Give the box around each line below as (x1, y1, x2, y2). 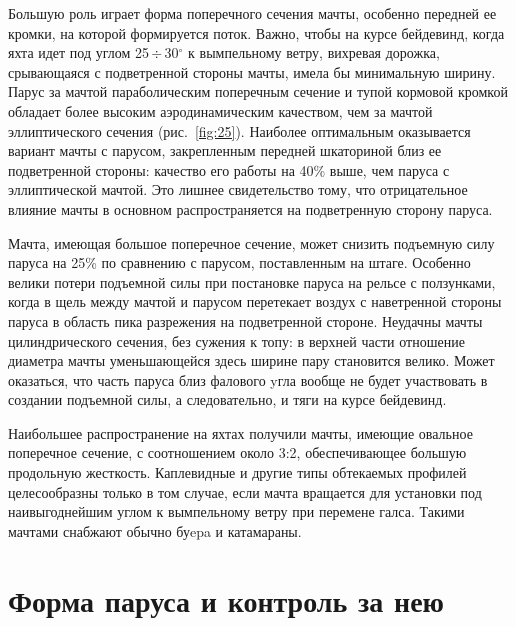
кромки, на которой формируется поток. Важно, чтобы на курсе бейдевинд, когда (8, 22, 505, 43)
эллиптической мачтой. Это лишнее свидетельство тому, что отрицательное (8, 179, 468, 200)
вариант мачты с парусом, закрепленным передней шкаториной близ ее (8, 140, 442, 161)
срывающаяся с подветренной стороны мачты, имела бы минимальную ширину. (8, 61, 496, 82)
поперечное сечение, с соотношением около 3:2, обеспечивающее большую (8, 442, 467, 463)
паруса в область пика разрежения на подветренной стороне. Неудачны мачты (8, 310, 483, 331)
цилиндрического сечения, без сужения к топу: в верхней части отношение (8, 330, 465, 351)
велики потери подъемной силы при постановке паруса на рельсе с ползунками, (8, 271, 496, 292)
